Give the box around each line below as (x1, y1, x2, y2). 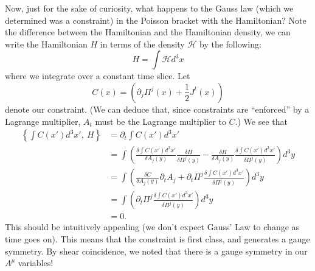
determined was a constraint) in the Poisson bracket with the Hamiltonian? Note (5, 13, 306, 26)
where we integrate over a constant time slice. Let (5, 69, 190, 82)
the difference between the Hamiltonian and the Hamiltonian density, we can (5, 26, 291, 38)
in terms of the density (100, 37, 185, 50)
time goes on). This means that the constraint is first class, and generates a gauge (5, 232, 310, 245)
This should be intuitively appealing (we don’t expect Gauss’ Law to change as (5, 220, 300, 233)
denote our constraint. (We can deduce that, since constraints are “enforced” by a (5, 102, 310, 115)
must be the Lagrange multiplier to (95, 114, 226, 127)
